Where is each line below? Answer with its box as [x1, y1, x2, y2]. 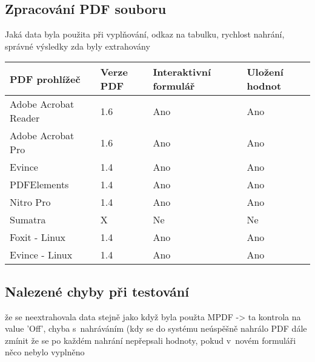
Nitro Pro [10, 195, 51, 209]
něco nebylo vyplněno [5, 346, 85, 358]
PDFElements [10, 177, 69, 192]
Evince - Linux [10, 248, 73, 262]
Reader [10, 111, 40, 125]
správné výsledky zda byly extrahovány [5, 39, 150, 52]
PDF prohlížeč [10, 71, 81, 86]
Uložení [247, 65, 283, 79]
